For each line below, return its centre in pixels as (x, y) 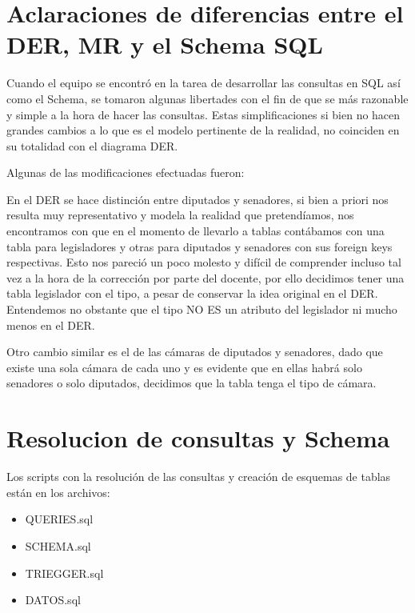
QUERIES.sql (59, 519)
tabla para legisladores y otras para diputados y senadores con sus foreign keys (200, 246)
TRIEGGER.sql (64, 573)
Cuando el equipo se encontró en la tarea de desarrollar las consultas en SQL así (204, 83)
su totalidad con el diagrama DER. (92, 145)
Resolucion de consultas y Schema (198, 438)
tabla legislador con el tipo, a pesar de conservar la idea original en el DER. (192, 293)
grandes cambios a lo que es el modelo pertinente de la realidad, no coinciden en (203, 130)
